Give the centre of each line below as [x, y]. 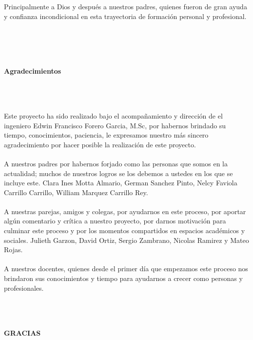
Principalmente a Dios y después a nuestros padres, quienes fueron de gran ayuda [126, 6]
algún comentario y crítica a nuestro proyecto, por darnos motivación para [115, 221]
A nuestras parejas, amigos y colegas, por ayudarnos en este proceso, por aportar [125, 211]
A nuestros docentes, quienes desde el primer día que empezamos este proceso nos [126, 269]
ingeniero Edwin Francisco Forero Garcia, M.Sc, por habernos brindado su [115, 125]
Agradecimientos [33, 70]
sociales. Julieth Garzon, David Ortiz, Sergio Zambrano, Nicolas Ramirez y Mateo [126, 240]
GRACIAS [22, 333]
